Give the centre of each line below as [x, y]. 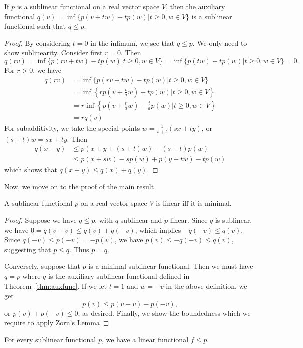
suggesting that [28, 249]
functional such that [35, 26]
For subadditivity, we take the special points [72, 128]
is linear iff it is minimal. [194, 203]
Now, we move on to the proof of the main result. [80, 186]
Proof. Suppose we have [40, 220]
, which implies [158, 230]
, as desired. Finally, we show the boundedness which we [164, 313]
